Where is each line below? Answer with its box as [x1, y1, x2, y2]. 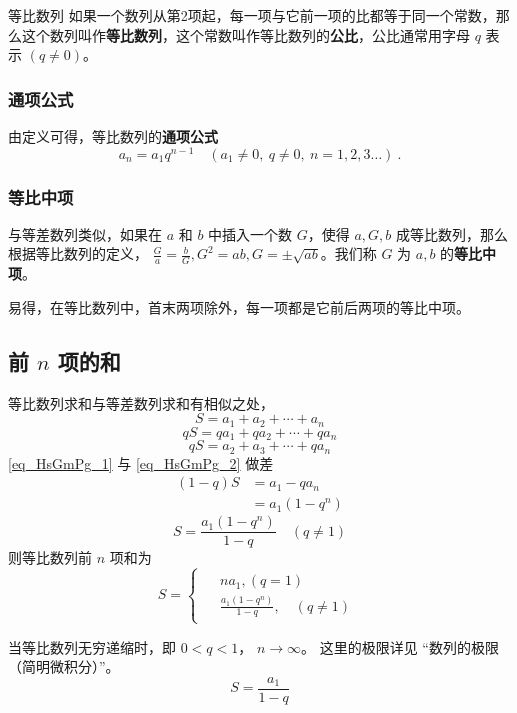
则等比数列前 [8, 547, 92, 568]
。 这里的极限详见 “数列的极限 [301, 636, 499, 657]
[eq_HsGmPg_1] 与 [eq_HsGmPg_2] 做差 [8, 452, 274, 473]
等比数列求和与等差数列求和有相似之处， [8, 392, 274, 413]
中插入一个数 [208, 223, 293, 244]
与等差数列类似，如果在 [8, 223, 162, 244]
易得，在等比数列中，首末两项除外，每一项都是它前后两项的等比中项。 [8, 296, 470, 317]
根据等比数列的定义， [8, 243, 148, 264]
